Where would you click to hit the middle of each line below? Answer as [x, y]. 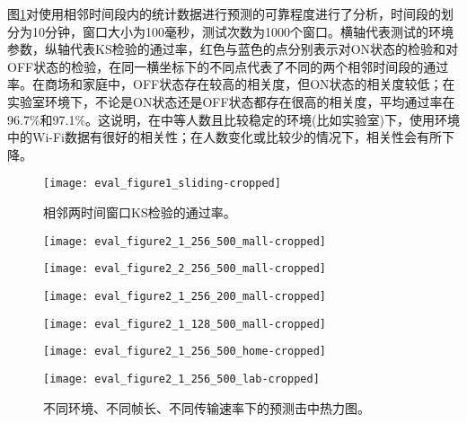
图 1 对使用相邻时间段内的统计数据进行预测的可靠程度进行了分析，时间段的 [224, 13]
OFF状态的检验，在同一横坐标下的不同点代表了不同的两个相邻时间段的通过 [228, 66]
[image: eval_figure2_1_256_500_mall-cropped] [185, 241]
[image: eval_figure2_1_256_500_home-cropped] [185, 352]
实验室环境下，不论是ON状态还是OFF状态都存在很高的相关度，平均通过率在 [231, 101]
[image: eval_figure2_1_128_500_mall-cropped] [185, 324]
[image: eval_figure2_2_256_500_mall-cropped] [185, 269]
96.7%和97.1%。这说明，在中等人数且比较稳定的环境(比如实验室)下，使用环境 [233, 119]
